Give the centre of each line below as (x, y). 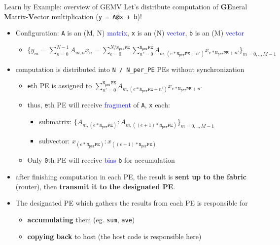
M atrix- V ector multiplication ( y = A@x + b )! (73, 16)
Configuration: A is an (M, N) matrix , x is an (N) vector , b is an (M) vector (130, 33)
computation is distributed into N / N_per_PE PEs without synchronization (130, 69)
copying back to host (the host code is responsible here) (114, 236)
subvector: (54, 141)
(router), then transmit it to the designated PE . (95, 186)
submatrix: (55, 122)
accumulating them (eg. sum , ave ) (81, 219)
